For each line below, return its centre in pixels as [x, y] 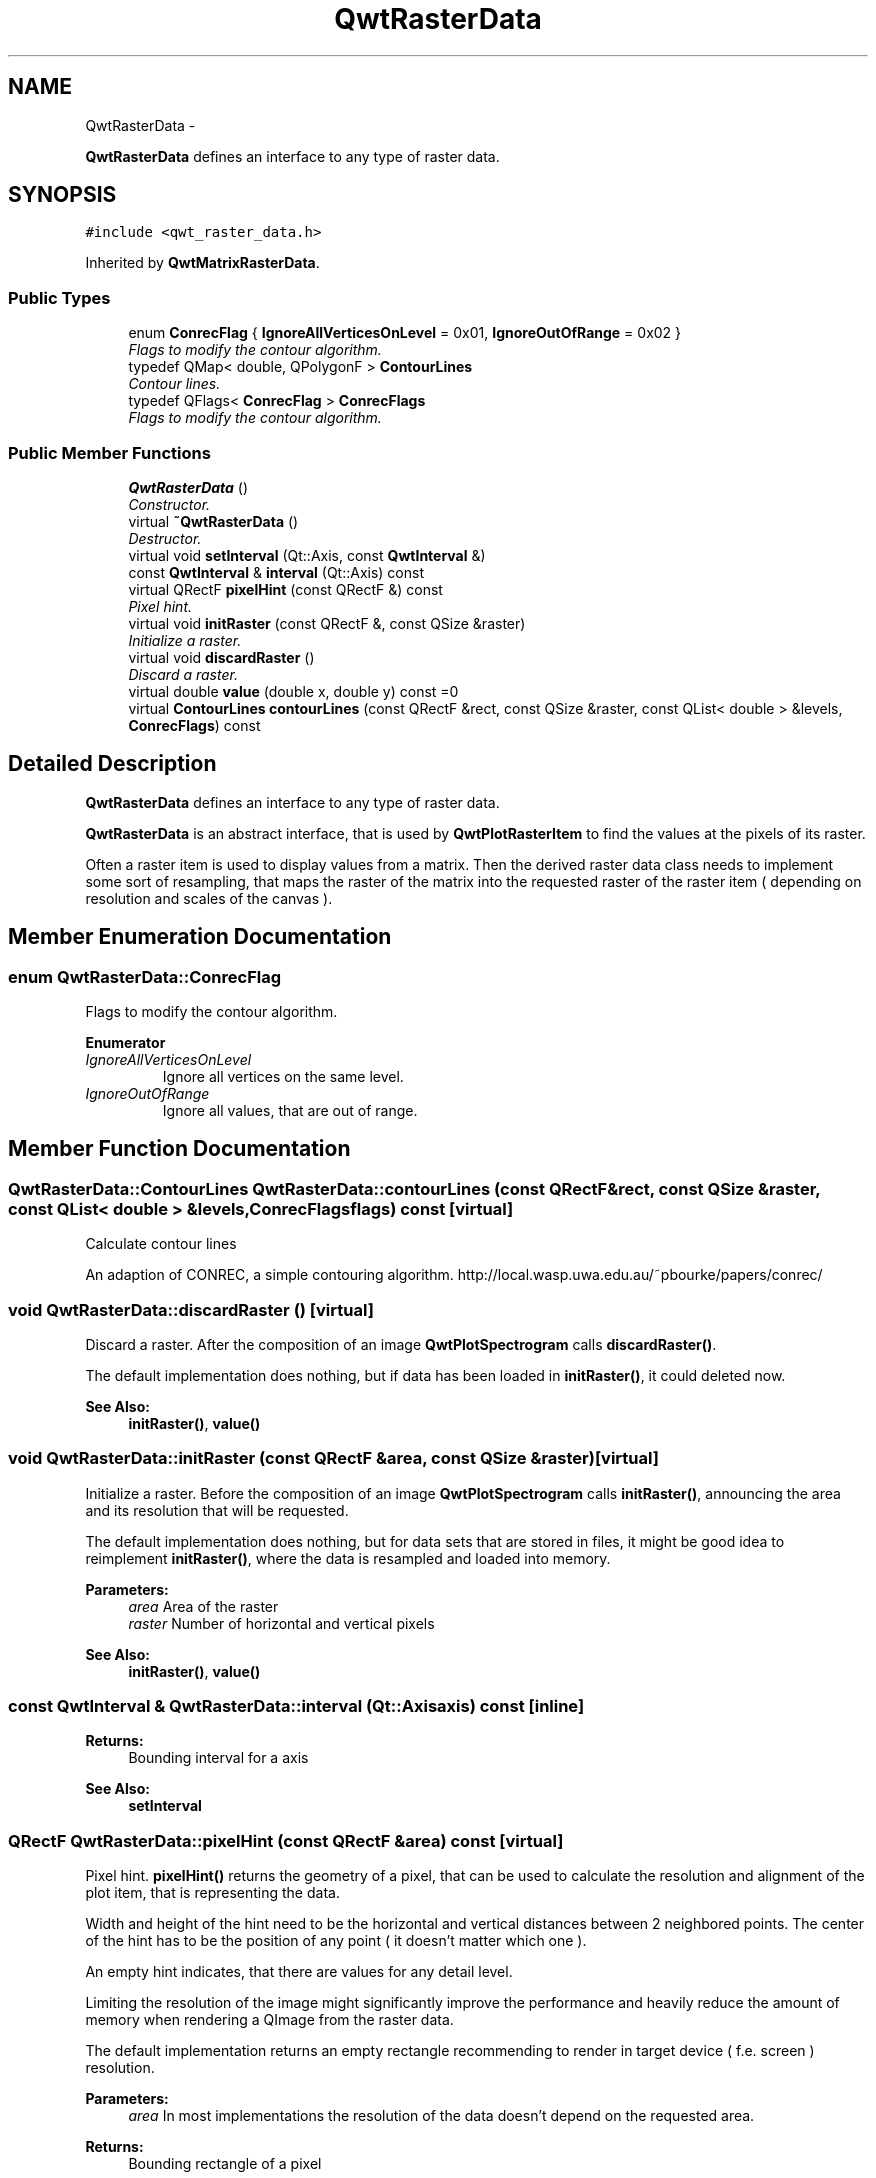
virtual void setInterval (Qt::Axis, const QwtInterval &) [307, 555]
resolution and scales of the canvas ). [209, 898]
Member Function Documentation [179, 1149]
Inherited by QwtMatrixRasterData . [202, 263]
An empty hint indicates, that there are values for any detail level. [299, 1972]
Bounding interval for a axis [218, 1758]
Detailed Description [112, 764]
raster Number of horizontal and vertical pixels [281, 1623]
